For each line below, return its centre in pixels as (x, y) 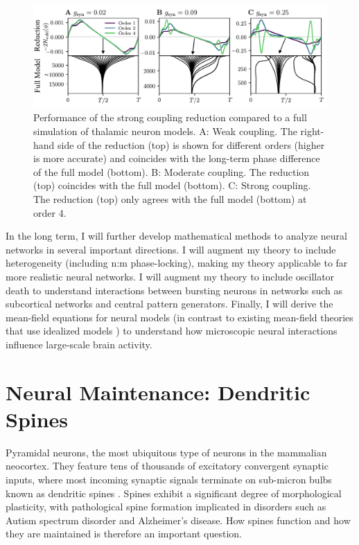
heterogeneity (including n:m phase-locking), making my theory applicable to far (177, 263)
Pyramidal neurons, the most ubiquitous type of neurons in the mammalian (166, 452)
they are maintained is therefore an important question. (124, 534)
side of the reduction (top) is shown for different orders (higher (191, 144)
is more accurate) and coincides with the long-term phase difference (177, 158)
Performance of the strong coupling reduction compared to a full (170, 117)
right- (312, 131)
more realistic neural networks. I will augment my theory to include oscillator (170, 276)
